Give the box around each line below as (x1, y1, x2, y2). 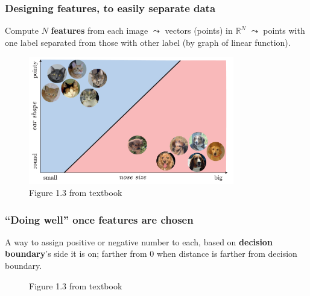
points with (263, 24, 305, 37)
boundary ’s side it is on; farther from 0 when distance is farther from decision (5, 247, 297, 260)
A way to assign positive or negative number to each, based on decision (5, 235, 273, 248)
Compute (5, 24, 39, 37)
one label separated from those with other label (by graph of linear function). (5, 36, 291, 48)
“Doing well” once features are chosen (5, 212, 194, 227)
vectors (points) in (165, 24, 233, 37)
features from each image (51, 24, 148, 37)
